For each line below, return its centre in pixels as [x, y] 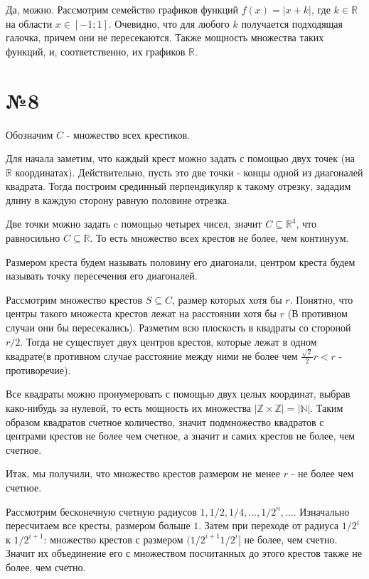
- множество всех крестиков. [128, 134]
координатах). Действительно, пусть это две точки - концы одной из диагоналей [189, 172]
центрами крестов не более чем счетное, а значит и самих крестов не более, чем [181, 436]
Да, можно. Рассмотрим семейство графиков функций [122, 9]
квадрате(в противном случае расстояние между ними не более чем [152, 355]
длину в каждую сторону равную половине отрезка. [118, 200]
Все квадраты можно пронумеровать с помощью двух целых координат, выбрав [178, 394]
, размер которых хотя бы [227, 299]
